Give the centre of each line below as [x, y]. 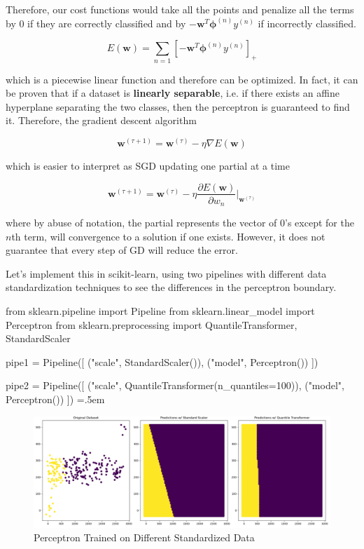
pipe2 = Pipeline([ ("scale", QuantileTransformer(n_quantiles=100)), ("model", [175, 385]
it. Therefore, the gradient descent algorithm [101, 120]
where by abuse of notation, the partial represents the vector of [141, 223]
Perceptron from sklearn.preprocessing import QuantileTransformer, [152, 324]
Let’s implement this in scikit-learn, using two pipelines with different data [166, 273]
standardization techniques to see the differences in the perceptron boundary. [171, 287]
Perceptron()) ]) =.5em [55, 399]
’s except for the [320, 223]
